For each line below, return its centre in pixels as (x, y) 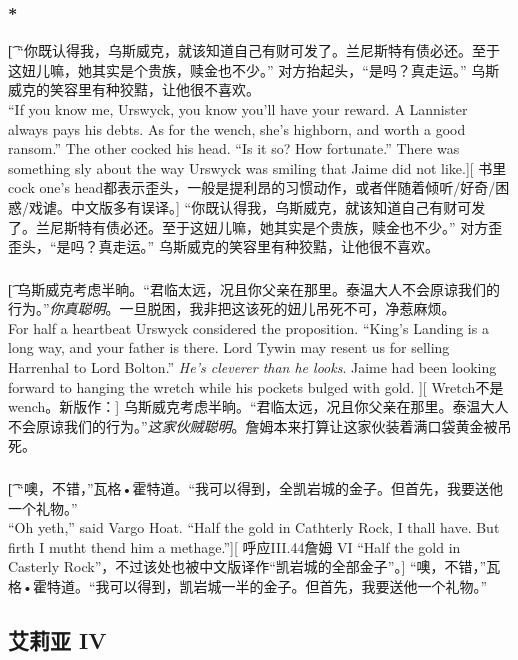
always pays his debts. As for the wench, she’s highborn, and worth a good (237, 128)
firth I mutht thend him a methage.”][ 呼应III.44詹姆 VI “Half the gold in (234, 546)
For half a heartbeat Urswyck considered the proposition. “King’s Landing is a (248, 327)
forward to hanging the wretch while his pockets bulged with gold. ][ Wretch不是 (256, 386)
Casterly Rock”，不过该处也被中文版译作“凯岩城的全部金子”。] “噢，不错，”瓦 (254, 566)
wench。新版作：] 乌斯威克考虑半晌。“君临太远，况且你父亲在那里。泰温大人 (258, 406)
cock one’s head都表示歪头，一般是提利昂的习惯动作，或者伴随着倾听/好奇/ (252, 187)
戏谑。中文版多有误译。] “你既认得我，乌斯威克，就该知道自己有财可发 (257, 206)
